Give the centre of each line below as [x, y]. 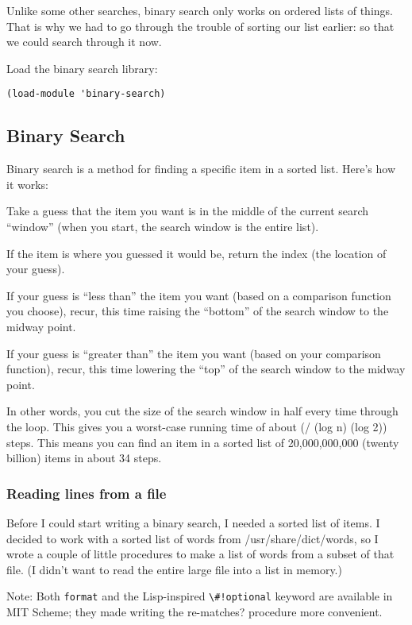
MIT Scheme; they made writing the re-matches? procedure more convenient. [194, 611]
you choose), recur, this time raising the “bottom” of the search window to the [198, 311]
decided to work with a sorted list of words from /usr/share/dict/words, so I [193, 538]
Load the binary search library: [82, 68]
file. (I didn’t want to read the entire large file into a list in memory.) [174, 569]
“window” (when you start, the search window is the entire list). [163, 227]
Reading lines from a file [87, 493]
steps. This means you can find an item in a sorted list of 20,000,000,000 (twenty [203, 442]
